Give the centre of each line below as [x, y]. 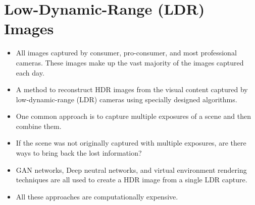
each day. [30, 72]
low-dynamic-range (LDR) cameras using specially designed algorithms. [126, 99]
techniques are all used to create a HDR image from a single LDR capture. [132, 180]
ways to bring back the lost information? [79, 153]
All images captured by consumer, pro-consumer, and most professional [126, 53]
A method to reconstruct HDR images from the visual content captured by [132, 89]
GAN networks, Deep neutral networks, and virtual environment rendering [131, 169]
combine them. [39, 126]
